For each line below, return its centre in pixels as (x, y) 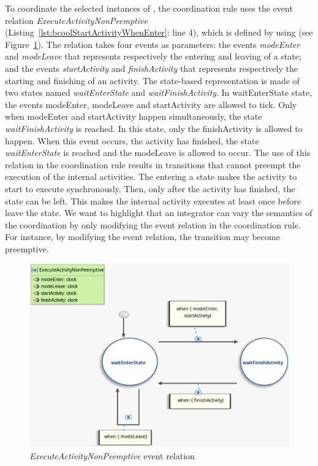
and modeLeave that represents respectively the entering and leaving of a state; (153, 56)
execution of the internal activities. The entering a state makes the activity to (151, 177)
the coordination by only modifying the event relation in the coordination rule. (153, 224)
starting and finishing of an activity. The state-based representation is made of (152, 80)
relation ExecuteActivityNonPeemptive (76, 20)
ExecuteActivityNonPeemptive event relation (112, 456)
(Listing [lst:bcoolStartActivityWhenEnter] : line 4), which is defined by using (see (159, 32)
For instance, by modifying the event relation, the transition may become (142, 237)
